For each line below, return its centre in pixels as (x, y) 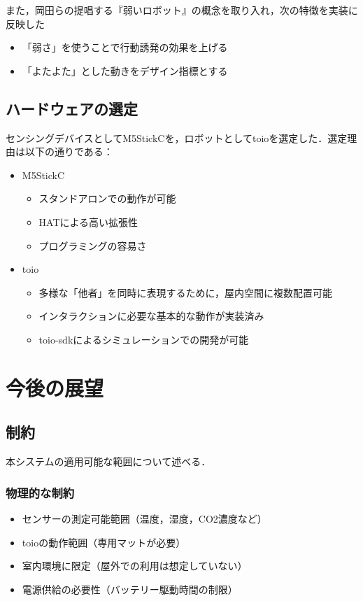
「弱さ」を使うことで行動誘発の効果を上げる (125, 47)
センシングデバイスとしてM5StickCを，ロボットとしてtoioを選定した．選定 (177, 137)
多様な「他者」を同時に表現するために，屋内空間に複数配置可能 (185, 292)
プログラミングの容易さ (93, 245)
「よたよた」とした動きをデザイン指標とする (125, 70)
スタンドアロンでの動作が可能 (107, 198)
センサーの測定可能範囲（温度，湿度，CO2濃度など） (144, 518)
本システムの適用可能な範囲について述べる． (108, 461)
